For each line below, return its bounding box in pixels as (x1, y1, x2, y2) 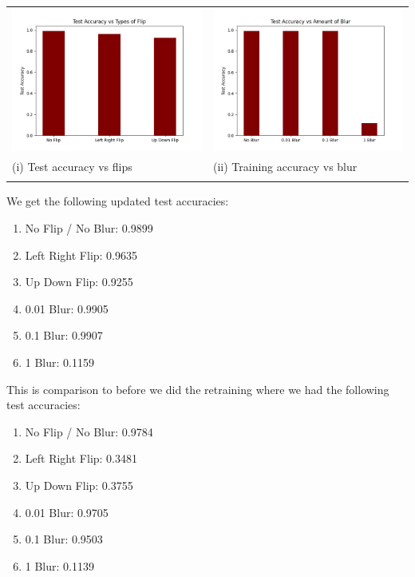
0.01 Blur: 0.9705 (25, 503, 109, 520)
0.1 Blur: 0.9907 (25, 327, 103, 344)
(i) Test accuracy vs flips (12, 158, 132, 175)
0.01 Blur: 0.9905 (25, 300, 109, 316)
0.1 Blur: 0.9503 (25, 531, 103, 547)
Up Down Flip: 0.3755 (25, 476, 133, 493)
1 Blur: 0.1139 (25, 557, 94, 574)
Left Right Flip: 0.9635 (25, 246, 138, 263)
